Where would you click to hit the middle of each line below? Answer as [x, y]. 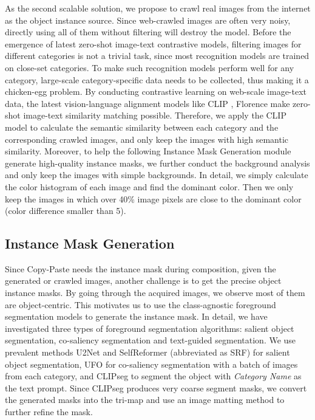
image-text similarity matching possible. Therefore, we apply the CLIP [155, 115]
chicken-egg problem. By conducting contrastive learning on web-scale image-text [156, 91]
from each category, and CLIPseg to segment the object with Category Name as [153, 376]
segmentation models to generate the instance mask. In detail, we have [136, 316]
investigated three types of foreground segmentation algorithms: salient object [150, 328]
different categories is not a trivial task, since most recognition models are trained [157, 56]
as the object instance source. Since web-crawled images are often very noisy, [148, 20]
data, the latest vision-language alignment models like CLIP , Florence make [147, 103]
